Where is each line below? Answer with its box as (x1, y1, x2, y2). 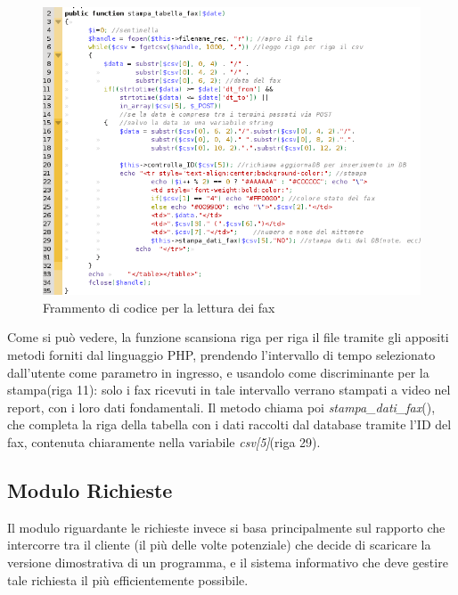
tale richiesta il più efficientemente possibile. (7, 570, 249, 589)
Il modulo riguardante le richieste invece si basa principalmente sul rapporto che (7, 518, 446, 536)
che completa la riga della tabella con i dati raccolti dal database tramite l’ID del (7, 415, 452, 434)
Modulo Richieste (7, 476, 173, 503)
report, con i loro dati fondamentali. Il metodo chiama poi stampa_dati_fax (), (7, 397, 436, 416)
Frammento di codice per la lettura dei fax (43, 297, 275, 316)
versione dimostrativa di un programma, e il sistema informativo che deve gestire (7, 552, 448, 571)
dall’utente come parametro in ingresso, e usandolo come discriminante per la (7, 363, 429, 381)
